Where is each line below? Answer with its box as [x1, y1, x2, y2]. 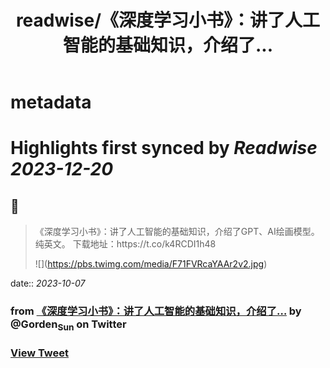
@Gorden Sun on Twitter [10, 317, 127, 333]
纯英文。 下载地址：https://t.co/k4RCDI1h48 [34, 238, 217, 250]
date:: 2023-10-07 [10, 277, 86, 290]
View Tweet [10, 346, 70, 360]
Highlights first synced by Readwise [10, 137, 318, 160]
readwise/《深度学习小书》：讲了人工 [15, 9, 321, 32]
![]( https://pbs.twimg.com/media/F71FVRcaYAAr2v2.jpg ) [34, 258, 268, 270]
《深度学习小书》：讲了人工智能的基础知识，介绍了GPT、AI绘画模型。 [34, 226, 320, 238]
